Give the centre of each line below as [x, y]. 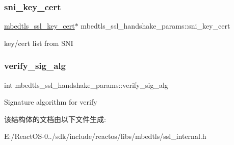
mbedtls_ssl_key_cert [40, 26]
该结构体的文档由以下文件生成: [55, 119]
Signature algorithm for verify [51, 102]
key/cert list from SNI [39, 43]
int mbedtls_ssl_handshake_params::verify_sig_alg [86, 84]
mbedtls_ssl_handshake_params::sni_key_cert [155, 26]
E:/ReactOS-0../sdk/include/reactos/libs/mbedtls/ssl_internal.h [105, 136]
